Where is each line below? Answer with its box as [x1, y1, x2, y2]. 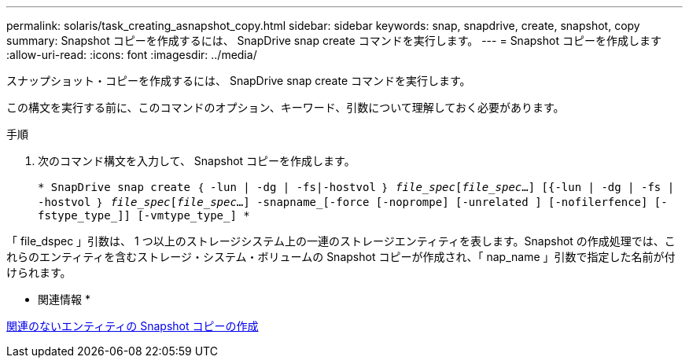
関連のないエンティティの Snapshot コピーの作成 [6, 319, 259, 333]
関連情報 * [38, 292, 90, 306]
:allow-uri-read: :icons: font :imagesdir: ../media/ [6, 48, 257, 61]
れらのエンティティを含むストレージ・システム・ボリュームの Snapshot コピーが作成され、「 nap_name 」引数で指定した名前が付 [6, 250, 676, 263]
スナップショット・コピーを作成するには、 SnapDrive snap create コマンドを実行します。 [6, 74, 471, 87]
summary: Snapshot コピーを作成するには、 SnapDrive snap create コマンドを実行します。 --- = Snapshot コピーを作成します [6, 34, 661, 47]
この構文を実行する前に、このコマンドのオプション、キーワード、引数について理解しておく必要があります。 [6, 101, 565, 114]
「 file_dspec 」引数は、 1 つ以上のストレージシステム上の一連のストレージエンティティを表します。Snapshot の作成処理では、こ [6, 234, 676, 248]
